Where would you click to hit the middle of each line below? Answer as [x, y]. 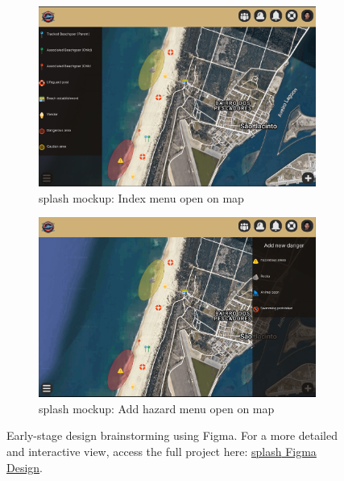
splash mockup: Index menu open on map [141, 197]
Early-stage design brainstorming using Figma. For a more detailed [172, 435]
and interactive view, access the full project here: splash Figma [162, 451]
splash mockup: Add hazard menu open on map [157, 408]
